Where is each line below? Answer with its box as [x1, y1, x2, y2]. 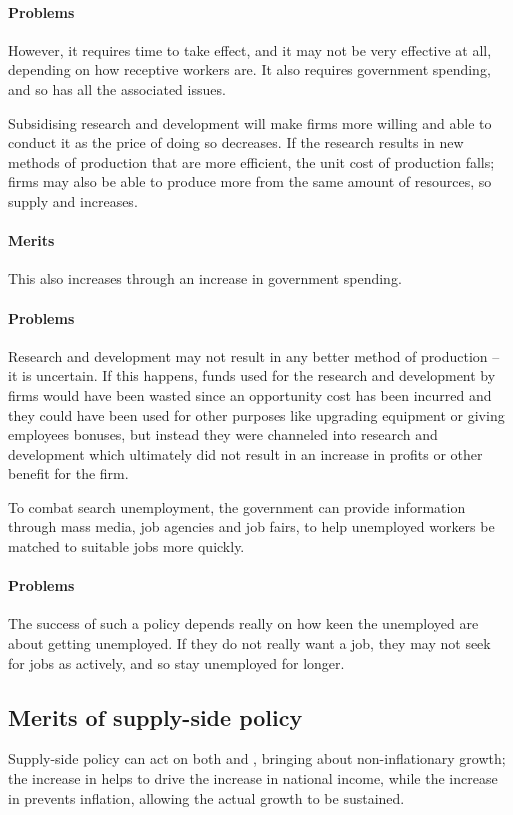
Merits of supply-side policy [8, 701, 303, 732]
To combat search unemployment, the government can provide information [8, 496, 466, 517]
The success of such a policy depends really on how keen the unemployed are [8, 613, 479, 634]
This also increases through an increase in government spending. [8, 268, 402, 289]
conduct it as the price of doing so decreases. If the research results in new [8, 132, 464, 153]
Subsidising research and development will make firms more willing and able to [8, 112, 492, 133]
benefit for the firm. [8, 463, 129, 484]
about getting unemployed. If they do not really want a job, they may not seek [8, 633, 491, 654]
